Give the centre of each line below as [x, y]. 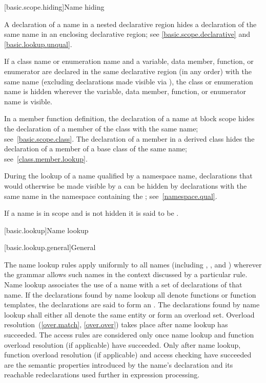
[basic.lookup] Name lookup [46, 230]
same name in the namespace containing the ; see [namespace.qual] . [111, 196]
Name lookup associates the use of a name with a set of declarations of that [123, 285]
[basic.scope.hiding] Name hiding [54, 7]
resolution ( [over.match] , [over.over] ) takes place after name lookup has [116, 324]
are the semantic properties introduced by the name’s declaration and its [119, 364]
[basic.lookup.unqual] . [38, 44]
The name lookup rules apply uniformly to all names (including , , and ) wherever [133, 264]
